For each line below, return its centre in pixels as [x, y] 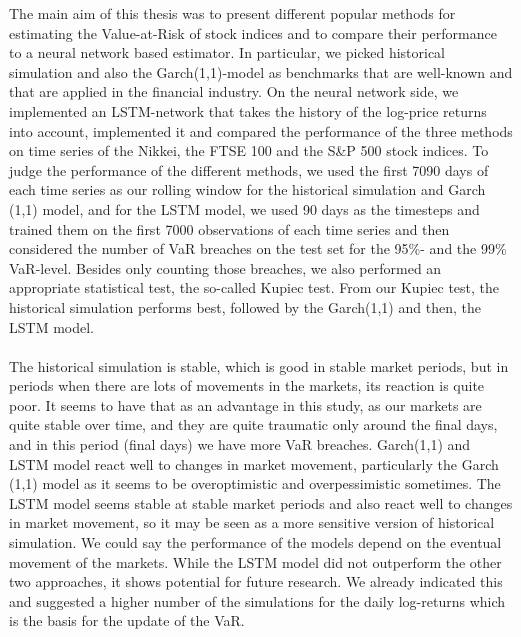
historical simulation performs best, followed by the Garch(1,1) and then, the [245, 306]
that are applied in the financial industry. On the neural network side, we [234, 91]
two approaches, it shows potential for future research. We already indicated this [256, 581]
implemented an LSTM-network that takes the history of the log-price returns [248, 110]
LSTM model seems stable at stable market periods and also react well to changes [261, 502]
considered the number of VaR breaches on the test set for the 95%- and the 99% [258, 248]
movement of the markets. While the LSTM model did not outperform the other [255, 561]
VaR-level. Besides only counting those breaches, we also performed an [225, 267]
